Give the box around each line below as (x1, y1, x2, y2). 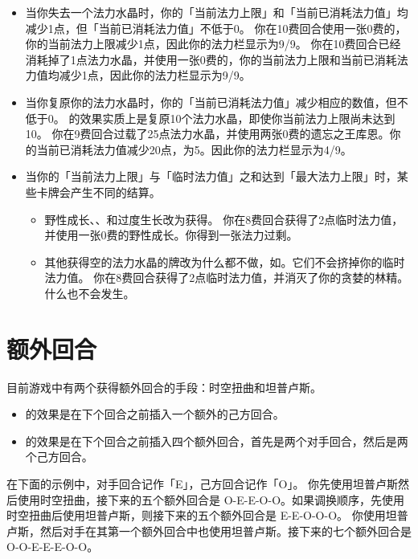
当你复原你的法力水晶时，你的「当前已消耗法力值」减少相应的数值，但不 (25, 93, 408, 110)
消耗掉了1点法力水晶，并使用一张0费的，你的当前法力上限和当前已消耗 (25, 51, 397, 67)
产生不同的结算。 (70, 183, 161, 200)
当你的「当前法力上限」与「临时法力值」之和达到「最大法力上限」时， (25, 168, 397, 185)
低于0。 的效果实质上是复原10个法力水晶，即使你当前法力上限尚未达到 (25, 109, 395, 126)
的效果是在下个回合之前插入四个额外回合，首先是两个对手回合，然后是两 (25, 432, 408, 449)
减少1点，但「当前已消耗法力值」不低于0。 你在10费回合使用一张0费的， (25, 19, 407, 36)
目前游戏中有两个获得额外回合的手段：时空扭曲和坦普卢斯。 (6, 378, 322, 395)
